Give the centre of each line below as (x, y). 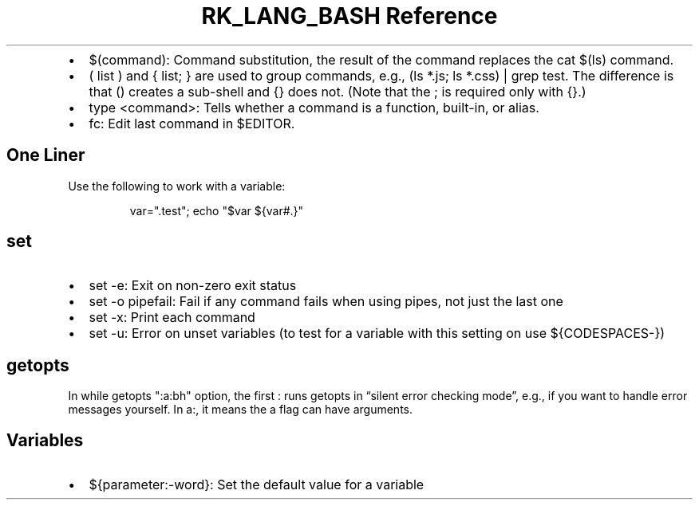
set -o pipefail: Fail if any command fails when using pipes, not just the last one (326, 302)
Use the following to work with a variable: (177, 186)
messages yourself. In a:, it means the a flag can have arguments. (241, 410)
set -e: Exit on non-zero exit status (193, 286)
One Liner (46, 155)
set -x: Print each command (172, 318)
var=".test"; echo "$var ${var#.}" (217, 210)
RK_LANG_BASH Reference (349, 16)
